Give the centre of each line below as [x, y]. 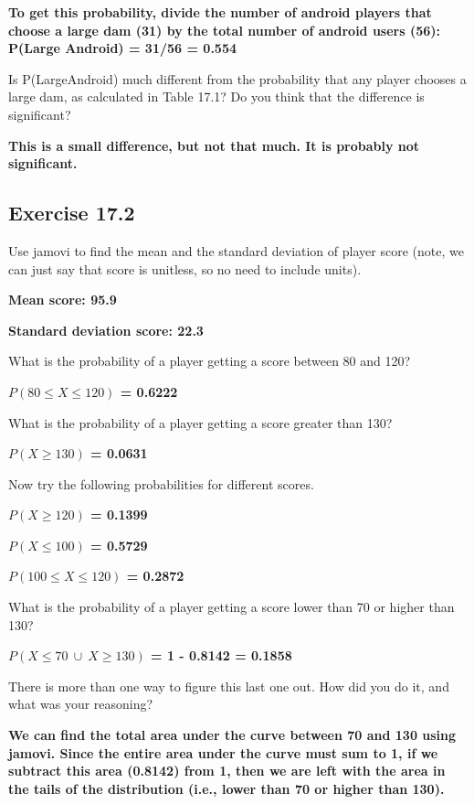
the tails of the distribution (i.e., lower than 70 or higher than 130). [226, 788]
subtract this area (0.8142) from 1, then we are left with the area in [227, 771]
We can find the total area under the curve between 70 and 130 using [232, 735]
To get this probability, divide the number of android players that [220, 12]
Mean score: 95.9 [63, 300]
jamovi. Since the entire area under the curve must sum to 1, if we [223, 752]
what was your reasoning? [81, 704]
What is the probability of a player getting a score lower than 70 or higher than [232, 607]
